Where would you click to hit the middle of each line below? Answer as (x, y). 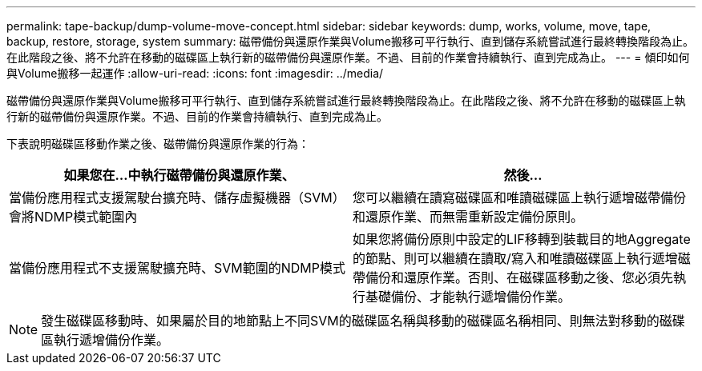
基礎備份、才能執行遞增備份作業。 (468, 297)
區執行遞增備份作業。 (105, 340)
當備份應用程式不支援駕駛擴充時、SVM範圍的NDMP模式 (178, 268)
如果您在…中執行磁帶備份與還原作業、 (179, 175)
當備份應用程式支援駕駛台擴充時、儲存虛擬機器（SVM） (177, 197)
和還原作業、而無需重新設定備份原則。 (468, 217)
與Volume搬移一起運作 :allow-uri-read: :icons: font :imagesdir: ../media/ (195, 73)
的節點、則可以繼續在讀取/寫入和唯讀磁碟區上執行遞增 (515, 258)
